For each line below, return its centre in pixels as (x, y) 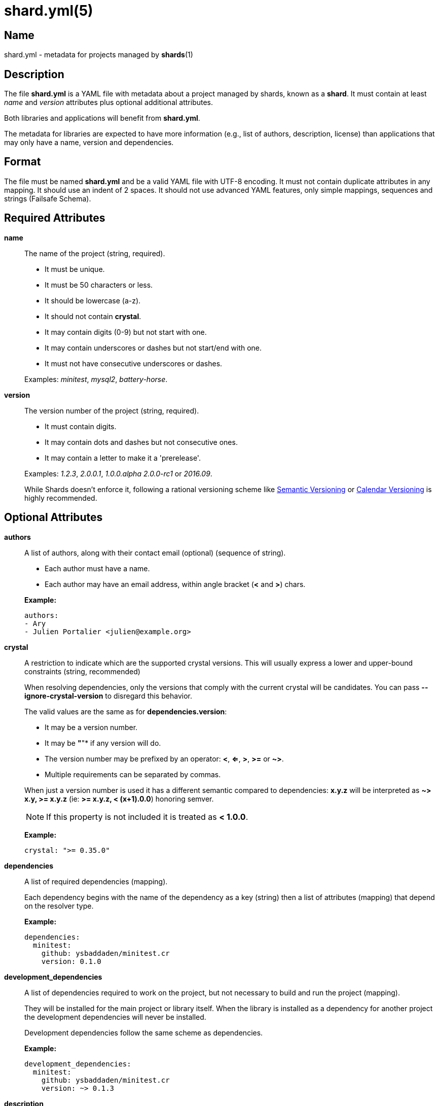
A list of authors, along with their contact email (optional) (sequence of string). (155, 552)
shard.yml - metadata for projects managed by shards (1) (99, 55)
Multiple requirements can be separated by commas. (133, 774)
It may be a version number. (91, 727)
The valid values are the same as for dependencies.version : (126, 711)
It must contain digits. (81, 426)
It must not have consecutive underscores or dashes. (134, 363)
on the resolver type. (59, 906)
